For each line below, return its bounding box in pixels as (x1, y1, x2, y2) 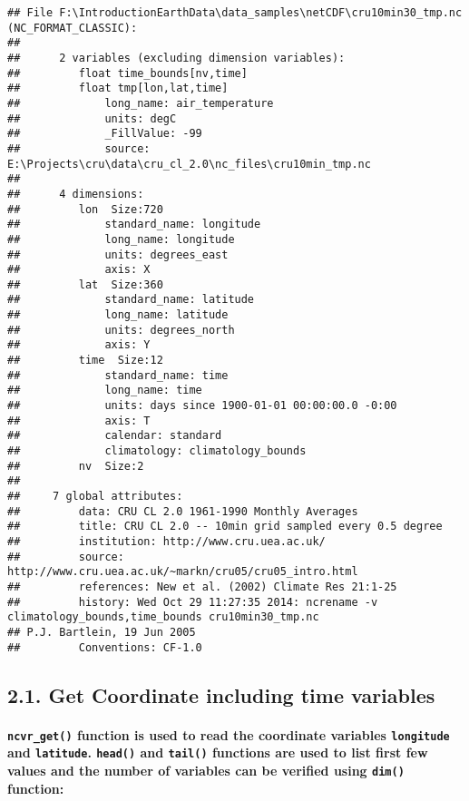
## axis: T (7, 414, 151, 427)
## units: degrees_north (7, 323, 235, 337)
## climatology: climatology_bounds (7, 444, 307, 458)
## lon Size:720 (7, 202, 163, 216)
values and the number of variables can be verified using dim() (7, 760, 405, 779)
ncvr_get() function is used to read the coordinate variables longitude (7, 725, 450, 744)
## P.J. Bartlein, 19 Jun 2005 (7, 625, 196, 639)
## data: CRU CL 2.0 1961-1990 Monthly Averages (7, 504, 358, 518)
